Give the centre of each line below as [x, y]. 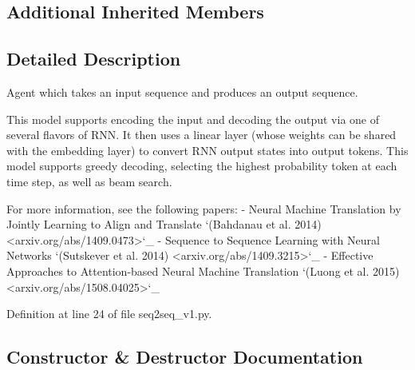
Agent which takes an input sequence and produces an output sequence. [182, 92]
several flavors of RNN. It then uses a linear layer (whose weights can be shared [202, 135]
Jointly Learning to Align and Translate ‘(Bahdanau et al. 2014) [164, 224]
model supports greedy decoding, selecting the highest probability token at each [202, 166]
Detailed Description [94, 59]
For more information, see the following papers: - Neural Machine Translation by [204, 208]
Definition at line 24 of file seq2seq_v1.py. [109, 314]
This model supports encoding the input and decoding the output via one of [193, 119]
